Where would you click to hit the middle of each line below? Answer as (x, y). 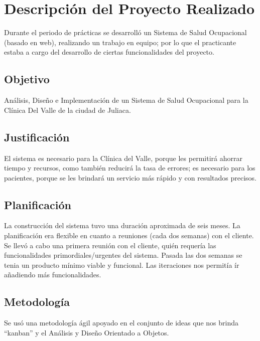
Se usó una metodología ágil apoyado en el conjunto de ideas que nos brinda (121, 323)
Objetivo (27, 79)
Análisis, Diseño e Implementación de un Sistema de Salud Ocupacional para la (126, 100)
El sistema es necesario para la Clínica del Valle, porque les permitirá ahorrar (123, 158)
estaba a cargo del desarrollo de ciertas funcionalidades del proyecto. (109, 52)
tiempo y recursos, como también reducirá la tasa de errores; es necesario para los (130, 168)
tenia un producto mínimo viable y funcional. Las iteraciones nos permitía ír (122, 265)
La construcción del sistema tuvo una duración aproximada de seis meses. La (122, 225)
